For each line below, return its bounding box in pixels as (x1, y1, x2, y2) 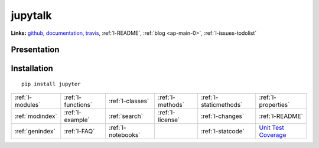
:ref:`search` (108, 112, 143, 120)
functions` (64, 101, 93, 109)
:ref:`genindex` (14, 127, 56, 136)
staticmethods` (201, 101, 243, 109)
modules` (14, 101, 41, 109)
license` (158, 116, 180, 124)
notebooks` (108, 131, 141, 139)
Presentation (11, 45, 60, 55)
